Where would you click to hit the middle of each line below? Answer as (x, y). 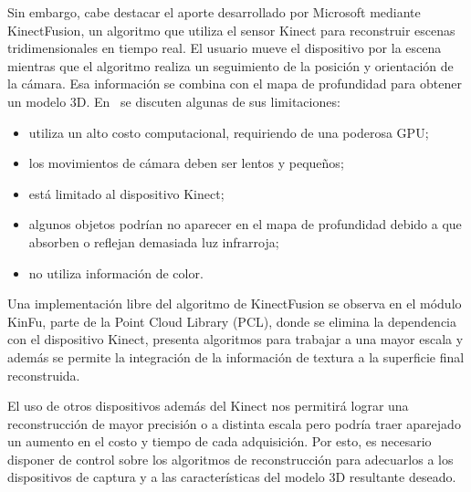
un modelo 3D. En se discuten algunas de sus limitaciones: (174, 101)
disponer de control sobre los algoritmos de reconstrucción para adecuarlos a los (230, 459)
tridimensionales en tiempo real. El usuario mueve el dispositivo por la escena (225, 48)
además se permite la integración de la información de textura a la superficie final (236, 356)
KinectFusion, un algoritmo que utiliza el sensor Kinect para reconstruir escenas (231, 30)
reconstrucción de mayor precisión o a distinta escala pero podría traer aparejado (234, 423)
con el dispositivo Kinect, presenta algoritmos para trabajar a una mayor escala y (235, 339)
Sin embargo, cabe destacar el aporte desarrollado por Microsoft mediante (214, 12)
